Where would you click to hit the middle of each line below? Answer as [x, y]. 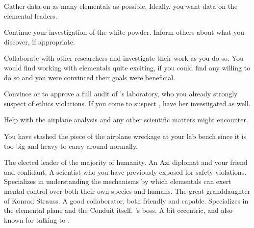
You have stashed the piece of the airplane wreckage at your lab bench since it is [125, 136]
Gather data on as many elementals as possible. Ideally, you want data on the [121, 6]
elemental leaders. [31, 15]
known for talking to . [37, 219]
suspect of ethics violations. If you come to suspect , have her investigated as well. [127, 103]
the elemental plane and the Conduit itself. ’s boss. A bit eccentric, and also [118, 210]
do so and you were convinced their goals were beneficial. [90, 77]
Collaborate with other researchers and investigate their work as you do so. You [124, 58]
